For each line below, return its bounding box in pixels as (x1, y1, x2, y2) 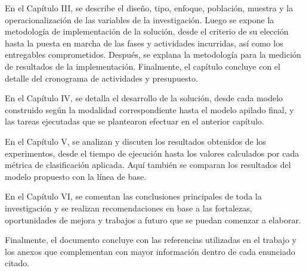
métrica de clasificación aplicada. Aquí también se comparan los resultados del (5, 158, 291, 171)
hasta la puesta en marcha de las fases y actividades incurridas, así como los (5, 36, 283, 49)
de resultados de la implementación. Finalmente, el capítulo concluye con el (5, 60, 280, 72)
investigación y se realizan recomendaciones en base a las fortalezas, (5, 201, 252, 214)
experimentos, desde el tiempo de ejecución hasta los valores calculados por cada (5, 147, 299, 159)
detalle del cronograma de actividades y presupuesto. (5, 71, 198, 84)
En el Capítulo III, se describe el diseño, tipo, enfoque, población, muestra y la (5, 2, 293, 14)
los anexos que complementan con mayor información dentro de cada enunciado (5, 245, 295, 257)
